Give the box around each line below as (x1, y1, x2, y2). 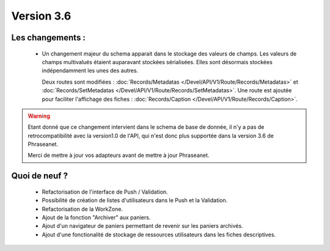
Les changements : (11, 32, 86, 43)
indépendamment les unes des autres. (42, 67, 139, 75)
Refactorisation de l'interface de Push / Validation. (42, 188, 168, 195)
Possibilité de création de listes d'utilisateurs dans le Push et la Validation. (42, 197, 228, 204)
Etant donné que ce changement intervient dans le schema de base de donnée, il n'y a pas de (28, 123, 265, 131)
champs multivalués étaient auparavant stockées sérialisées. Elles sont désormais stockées (42, 58, 273, 65)
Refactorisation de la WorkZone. (42, 205, 123, 213)
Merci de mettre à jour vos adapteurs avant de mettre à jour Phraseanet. (28, 151, 210, 159)
